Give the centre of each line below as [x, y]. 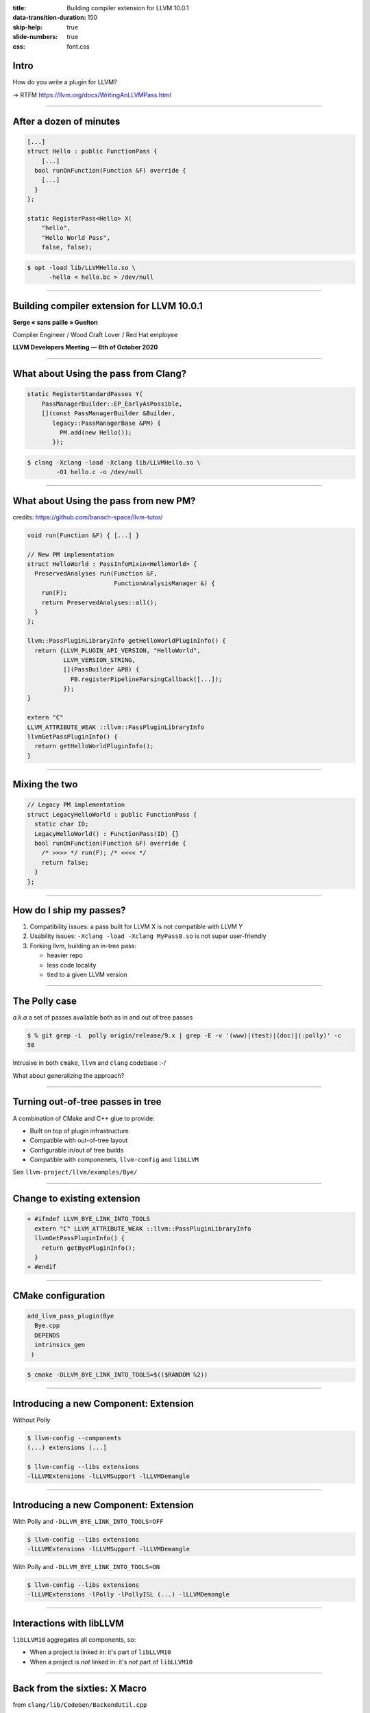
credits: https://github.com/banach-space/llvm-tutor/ [88, 517]
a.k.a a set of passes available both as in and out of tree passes [103, 1017]
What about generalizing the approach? [69, 1075]
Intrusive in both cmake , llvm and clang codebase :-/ [89, 1063]
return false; [65, 862]
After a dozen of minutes [66, 121]
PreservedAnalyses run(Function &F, [96, 574]
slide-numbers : [35, 37]
